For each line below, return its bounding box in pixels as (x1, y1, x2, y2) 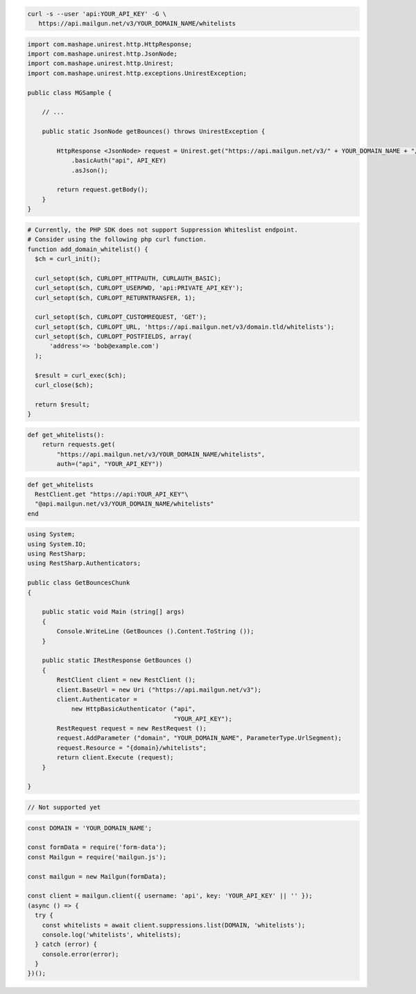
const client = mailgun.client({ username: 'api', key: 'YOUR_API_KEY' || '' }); (27, 892, 313, 900)
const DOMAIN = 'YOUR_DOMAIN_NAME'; (27, 824, 153, 832)
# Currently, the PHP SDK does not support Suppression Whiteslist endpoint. (27, 225, 298, 234)
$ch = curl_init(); (35, 255, 101, 263)
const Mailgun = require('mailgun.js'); (27, 853, 166, 861)
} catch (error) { (35, 941, 97, 948)
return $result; (35, 400, 90, 409)
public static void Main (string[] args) (42, 608, 185, 616)
